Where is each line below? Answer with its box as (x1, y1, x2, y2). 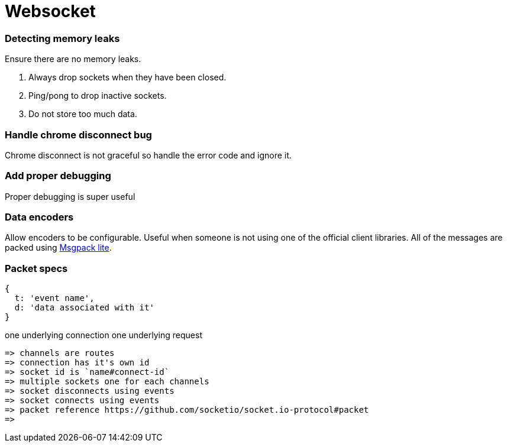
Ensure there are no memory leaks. (5, 54, 141, 64)
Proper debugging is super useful (5, 191, 135, 202)
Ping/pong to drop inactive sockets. (28, 90, 167, 101)
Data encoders (5, 211, 74, 223)
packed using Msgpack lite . (5, 242, 112, 253)
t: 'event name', (14, 293, 95, 303)
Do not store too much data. (28, 109, 137, 119)
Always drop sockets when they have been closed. (28, 72, 227, 83)
